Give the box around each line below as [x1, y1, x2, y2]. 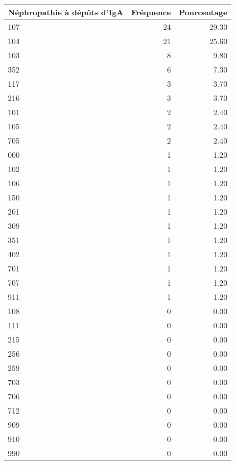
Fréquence [131, 6, 171, 18]
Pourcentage [179, 6, 228, 18]
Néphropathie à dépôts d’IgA [8, 6, 123, 18]
